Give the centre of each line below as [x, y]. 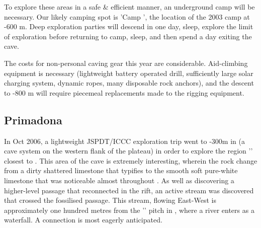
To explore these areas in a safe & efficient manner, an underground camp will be [129, 7]
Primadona [33, 120]
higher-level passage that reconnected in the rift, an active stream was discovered [129, 190]
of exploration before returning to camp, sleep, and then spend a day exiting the [128, 36]
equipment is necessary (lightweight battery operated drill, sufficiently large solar [129, 73]
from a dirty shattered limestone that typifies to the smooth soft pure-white [121, 170]
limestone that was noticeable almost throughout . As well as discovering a [119, 180]
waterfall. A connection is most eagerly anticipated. [83, 220]
